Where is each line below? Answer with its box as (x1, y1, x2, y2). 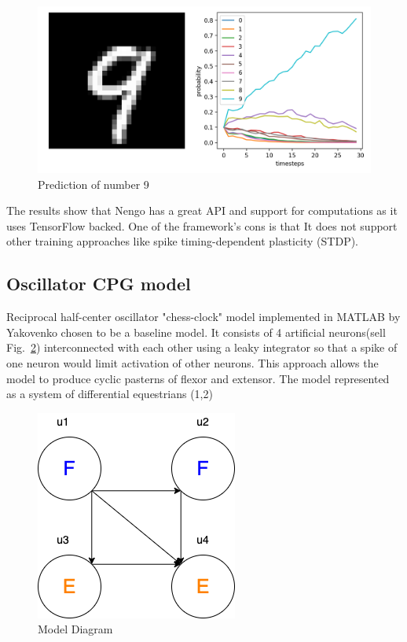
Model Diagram (38, 621, 113, 637)
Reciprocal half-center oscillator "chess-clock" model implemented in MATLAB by (6, 308, 401, 325)
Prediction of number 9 (38, 175, 149, 192)
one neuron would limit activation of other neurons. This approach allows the (6, 354, 379, 371)
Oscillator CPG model (6, 271, 191, 296)
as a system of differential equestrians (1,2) (6, 386, 213, 402)
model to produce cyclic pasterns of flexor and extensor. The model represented (6, 370, 390, 386)
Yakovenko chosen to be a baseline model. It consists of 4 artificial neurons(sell (6, 323, 386, 340)
